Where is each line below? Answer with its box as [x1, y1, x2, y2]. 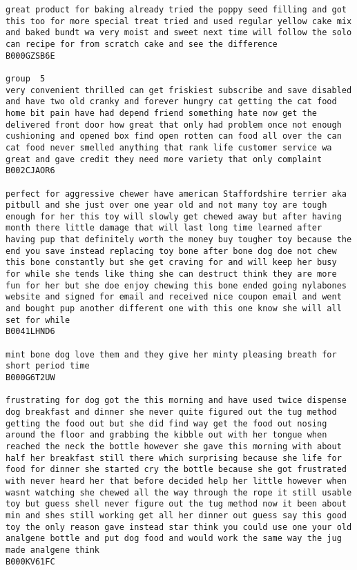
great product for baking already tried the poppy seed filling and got [6, 5, 347, 14]
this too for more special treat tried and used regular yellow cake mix [6, 16, 352, 26]
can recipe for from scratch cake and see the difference [6, 39, 278, 49]
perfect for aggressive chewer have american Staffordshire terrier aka [6, 188, 347, 199]
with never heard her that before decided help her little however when [6, 475, 347, 486]
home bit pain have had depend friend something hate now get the [6, 108, 318, 118]
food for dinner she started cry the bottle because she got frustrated [6, 464, 347, 475]
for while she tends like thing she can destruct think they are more [6, 269, 337, 279]
